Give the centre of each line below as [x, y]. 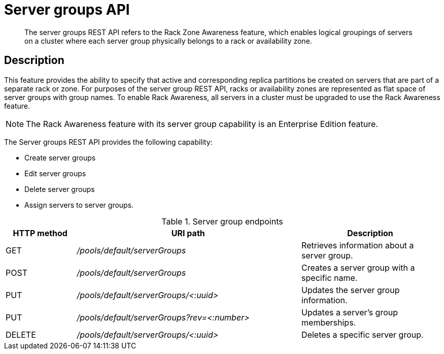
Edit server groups [55, 173]
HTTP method [40, 233]
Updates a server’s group [350, 312]
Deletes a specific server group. [363, 334]
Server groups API [67, 10]
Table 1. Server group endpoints [222, 221]
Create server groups [60, 157]
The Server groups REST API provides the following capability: [108, 142]
